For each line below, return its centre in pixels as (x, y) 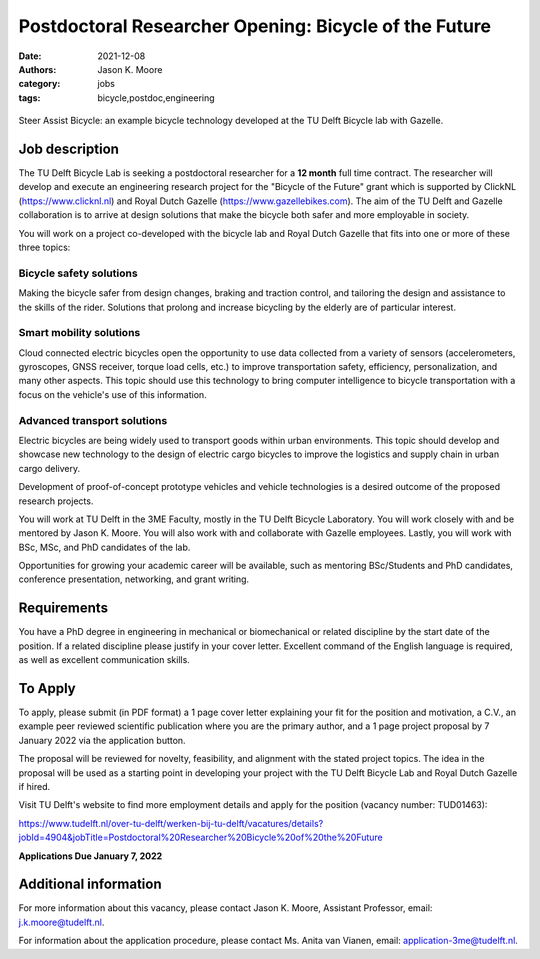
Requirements (63, 608)
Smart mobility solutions (79, 333)
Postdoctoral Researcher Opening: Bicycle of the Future (255, 26)
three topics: (44, 247)
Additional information (90, 884)
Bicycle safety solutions (78, 273)
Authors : (37, 69)
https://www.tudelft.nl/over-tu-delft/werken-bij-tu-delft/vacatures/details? (171, 823)
